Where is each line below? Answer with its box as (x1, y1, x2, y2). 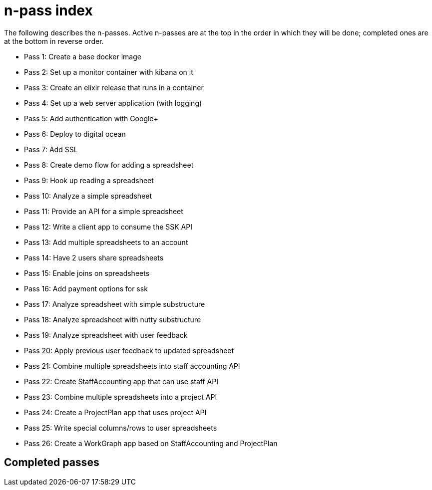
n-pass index (4, 2, 93, 19)
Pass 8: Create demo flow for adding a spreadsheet (24, 160, 194, 169)
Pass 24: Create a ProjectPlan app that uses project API (24, 408, 207, 417)
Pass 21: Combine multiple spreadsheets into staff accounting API (24, 361, 240, 370)
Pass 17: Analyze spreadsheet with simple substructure (24, 299, 205, 308)
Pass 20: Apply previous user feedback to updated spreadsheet (24, 346, 234, 355)
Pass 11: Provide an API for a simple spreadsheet (24, 207, 183, 216)
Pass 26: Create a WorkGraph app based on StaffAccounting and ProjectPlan (24, 439, 278, 448)
